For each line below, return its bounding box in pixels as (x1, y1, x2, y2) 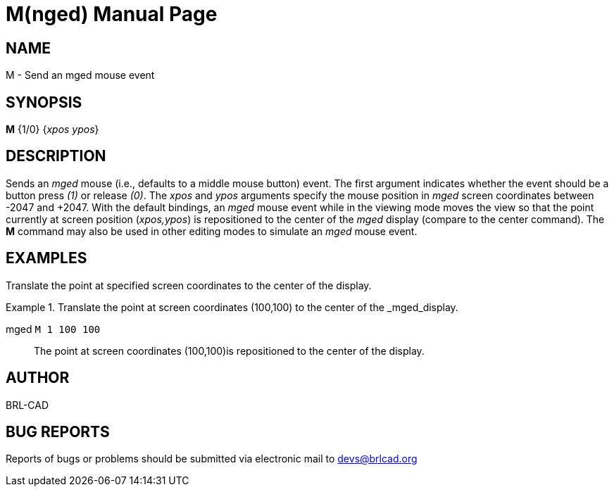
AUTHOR (6, 369, 70, 387)
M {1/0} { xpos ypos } (6, 123, 99, 136)
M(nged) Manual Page (6, 2, 218, 26)
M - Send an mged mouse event (6, 69, 155, 82)
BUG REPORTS (6, 422, 110, 441)
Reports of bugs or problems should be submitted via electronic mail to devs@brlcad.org (6, 453, 418, 465)
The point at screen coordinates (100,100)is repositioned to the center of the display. (34, 344, 425, 357)
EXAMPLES (6, 249, 87, 267)
